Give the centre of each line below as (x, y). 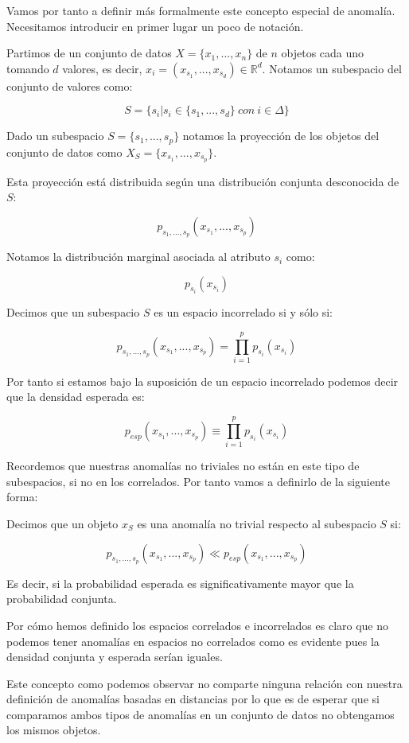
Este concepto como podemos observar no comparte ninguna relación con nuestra (204, 683)
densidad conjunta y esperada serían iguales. (115, 657)
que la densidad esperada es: (76, 397)
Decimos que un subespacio (73, 312)
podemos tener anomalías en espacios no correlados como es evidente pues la (193, 641)
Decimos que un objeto (62, 523)
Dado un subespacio (55, 136)
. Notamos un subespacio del (332, 68)
